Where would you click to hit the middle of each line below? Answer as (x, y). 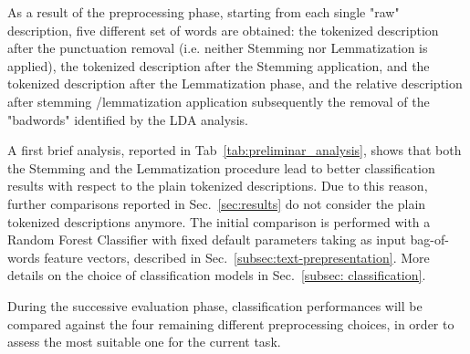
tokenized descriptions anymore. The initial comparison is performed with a (219, 221)
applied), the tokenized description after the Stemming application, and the (219, 65)
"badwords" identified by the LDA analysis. (128, 119)
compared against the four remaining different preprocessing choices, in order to (231, 323)
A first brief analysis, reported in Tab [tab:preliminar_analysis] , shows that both (235, 150)
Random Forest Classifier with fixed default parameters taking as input (207, 239)
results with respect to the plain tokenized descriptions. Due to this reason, (218, 186)
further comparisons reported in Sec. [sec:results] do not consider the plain (217, 203)
